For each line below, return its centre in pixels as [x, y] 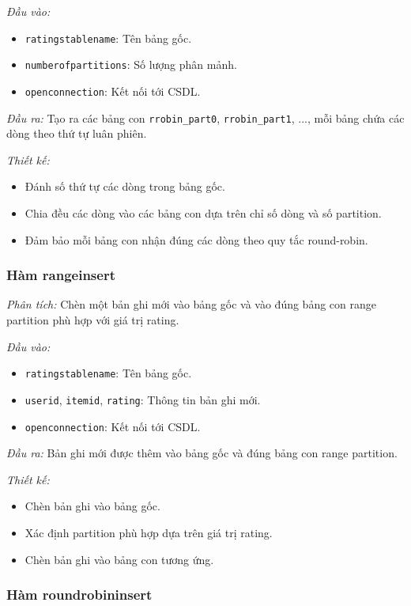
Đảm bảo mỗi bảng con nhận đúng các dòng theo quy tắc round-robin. [196, 239]
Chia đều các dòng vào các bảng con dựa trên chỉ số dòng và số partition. [203, 213]
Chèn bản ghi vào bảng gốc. [92, 506]
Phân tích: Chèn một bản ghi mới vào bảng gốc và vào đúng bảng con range [192, 304]
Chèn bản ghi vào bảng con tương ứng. [119, 559]
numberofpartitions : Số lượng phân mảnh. [131, 64]
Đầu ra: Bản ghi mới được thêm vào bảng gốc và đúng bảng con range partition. [202, 453]
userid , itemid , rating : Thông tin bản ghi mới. [143, 399]
